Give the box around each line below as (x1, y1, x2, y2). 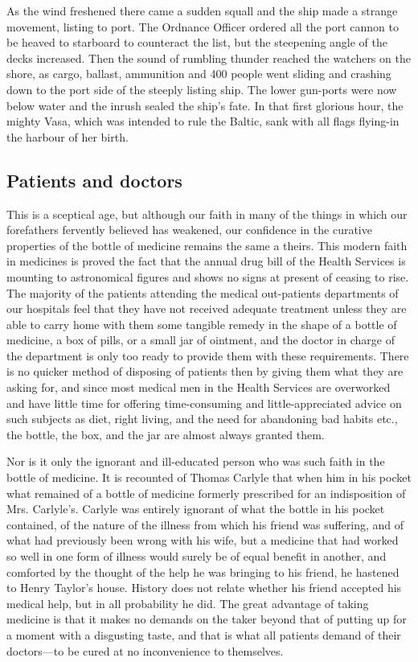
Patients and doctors (6, 167, 182, 192)
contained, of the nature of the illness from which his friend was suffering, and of (6, 516, 404, 532)
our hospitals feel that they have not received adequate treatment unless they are (6, 300, 407, 317)
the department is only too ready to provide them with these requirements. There (6, 347, 409, 364)
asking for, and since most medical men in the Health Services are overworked (6, 379, 391, 396)
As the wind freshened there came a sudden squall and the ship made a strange (6, 2, 398, 19)
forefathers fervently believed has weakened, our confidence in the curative (6, 221, 372, 238)
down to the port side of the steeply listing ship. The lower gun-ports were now (6, 80, 397, 97)
